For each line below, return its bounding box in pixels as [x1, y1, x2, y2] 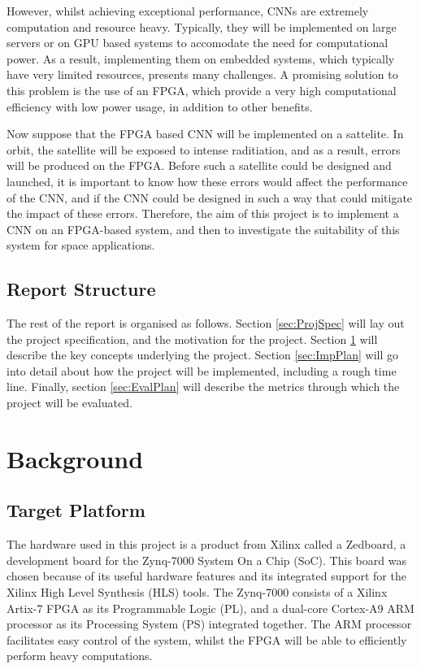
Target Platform [7, 497, 145, 523]
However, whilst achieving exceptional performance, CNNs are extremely [7, 2, 369, 19]
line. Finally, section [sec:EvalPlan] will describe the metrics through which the [7, 378, 400, 395]
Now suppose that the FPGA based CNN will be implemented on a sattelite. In [7, 125, 404, 142]
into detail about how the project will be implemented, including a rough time [7, 362, 397, 379]
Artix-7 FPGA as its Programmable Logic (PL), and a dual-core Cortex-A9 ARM [7, 599, 414, 616]
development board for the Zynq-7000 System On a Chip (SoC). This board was [7, 551, 406, 568]
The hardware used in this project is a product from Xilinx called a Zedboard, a [7, 536, 406, 553]
